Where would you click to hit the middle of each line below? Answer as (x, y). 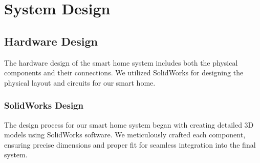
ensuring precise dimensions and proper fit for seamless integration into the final (130, 144)
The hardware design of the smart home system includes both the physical (121, 62)
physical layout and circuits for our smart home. (80, 82)
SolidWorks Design (44, 105)
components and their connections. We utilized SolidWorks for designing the (124, 73)
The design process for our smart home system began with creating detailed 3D (129, 124)
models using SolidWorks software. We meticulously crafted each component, (125, 135)
